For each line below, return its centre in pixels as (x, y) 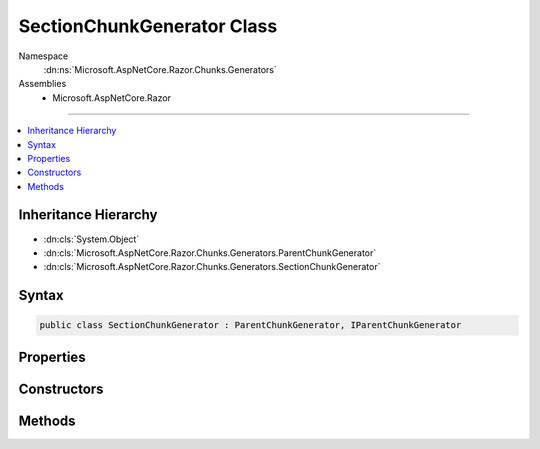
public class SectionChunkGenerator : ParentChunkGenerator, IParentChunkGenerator (250, 325)
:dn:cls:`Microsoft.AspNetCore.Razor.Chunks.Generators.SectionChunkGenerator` (212, 267)
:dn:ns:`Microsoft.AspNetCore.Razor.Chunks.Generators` (160, 69)
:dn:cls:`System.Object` (91, 239)
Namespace (43, 56)
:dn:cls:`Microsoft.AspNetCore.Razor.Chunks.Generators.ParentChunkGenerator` (210, 252)
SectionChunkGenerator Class (148, 26)
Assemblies (42, 84)
